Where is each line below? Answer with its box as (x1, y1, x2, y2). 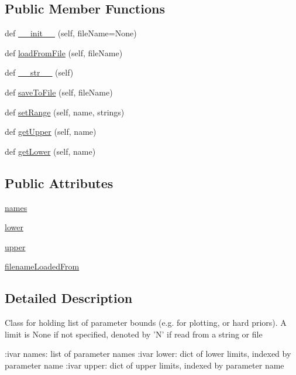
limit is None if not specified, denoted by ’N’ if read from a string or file (5, 328, 263, 340)
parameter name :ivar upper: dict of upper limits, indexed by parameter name (5, 359, 284, 371)
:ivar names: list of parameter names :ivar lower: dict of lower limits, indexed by (5, 347, 291, 360)
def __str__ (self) (5, 66, 74, 79)
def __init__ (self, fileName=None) (5, 27, 137, 39)
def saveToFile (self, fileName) (5, 86, 113, 98)
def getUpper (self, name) (5, 125, 97, 138)
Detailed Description (5, 289, 133, 307)
